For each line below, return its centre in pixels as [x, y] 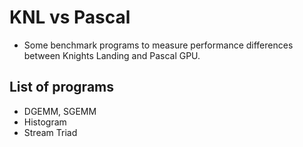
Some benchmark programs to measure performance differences [158, 45]
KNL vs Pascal [70, 17]
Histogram [45, 122]
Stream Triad [50, 132]
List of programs [62, 87]
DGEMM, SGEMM [60, 111]
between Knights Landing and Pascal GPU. [112, 55]
